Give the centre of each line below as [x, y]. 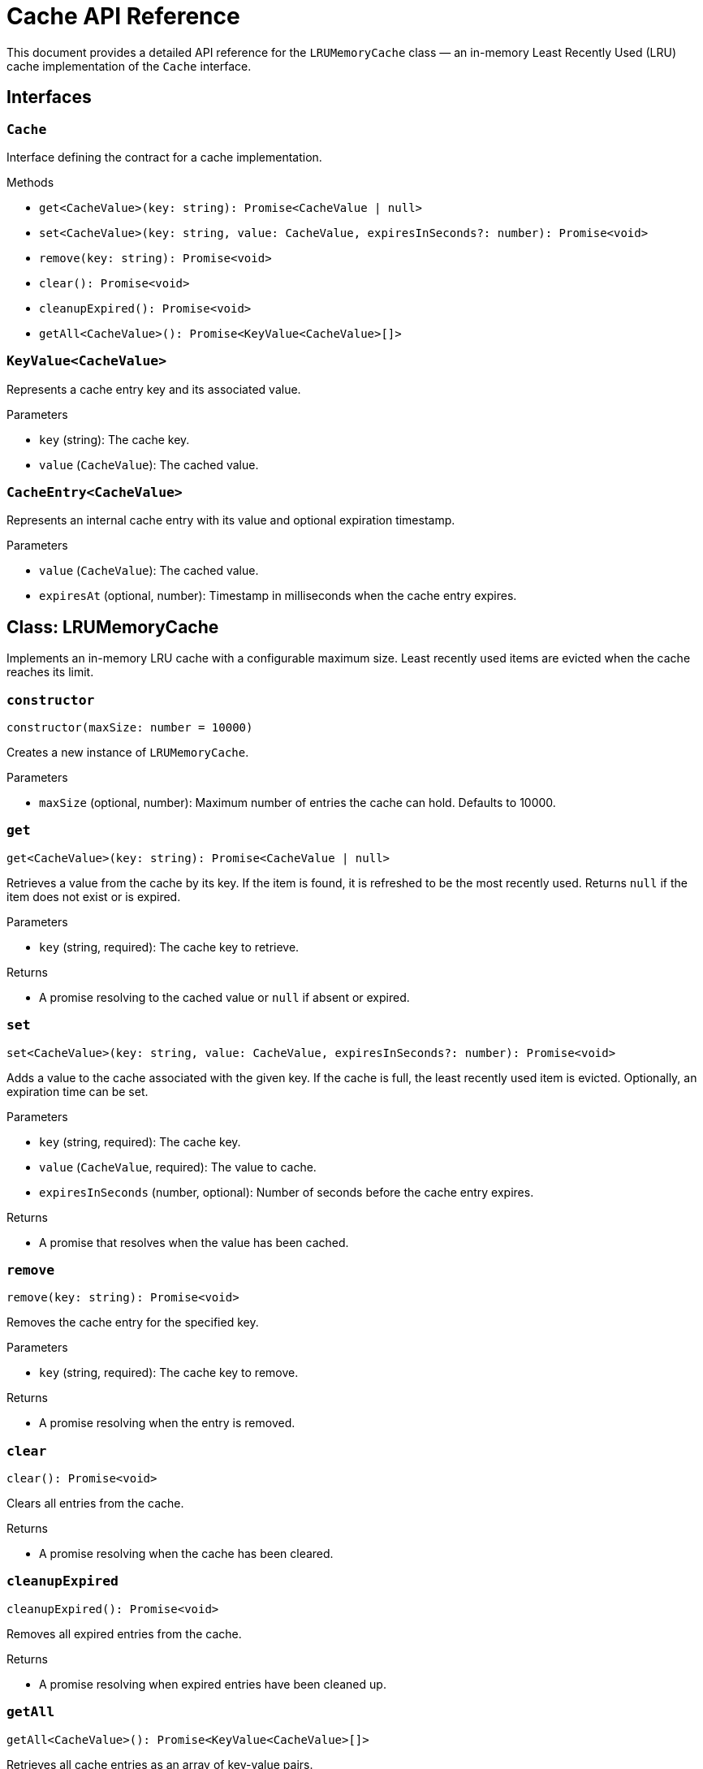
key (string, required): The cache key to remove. [169, 1373]
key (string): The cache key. [114, 439]
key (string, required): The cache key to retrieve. [169, 947]
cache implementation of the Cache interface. [129, 66]
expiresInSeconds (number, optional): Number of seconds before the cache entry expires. [287, 1192]
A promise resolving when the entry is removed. [167, 1423]
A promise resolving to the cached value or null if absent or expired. [224, 997]
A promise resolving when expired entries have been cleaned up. [213, 1684]
